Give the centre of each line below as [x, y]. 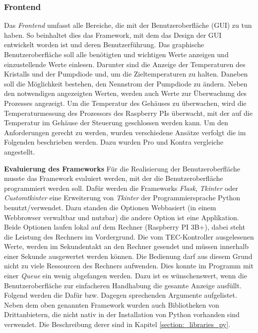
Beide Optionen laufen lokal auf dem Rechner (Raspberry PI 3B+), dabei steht [125, 227]
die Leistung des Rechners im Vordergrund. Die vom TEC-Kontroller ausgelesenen [129, 236]
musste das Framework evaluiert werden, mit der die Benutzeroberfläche [114, 178]
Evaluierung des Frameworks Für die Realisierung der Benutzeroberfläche [122, 168]
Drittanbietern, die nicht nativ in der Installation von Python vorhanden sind [122, 314]
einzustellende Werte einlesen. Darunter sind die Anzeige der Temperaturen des [125, 64]
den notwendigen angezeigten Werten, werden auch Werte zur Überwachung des [126, 93]
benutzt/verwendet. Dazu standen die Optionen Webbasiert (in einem [110, 207]
